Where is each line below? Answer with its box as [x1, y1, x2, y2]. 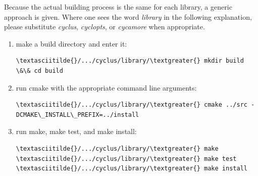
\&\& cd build [16, 67, 63, 74]
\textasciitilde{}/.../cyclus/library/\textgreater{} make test [16, 155, 237, 162]
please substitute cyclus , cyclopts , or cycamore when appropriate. [4, 21, 205, 32]
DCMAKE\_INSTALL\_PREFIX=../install [16, 111, 139, 118]
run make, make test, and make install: [16, 126, 137, 137]
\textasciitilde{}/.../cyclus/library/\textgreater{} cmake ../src [16, 101, 247, 109]
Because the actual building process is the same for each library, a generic [4, 2, 232, 12]
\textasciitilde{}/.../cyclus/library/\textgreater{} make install [16, 165, 247, 172]
